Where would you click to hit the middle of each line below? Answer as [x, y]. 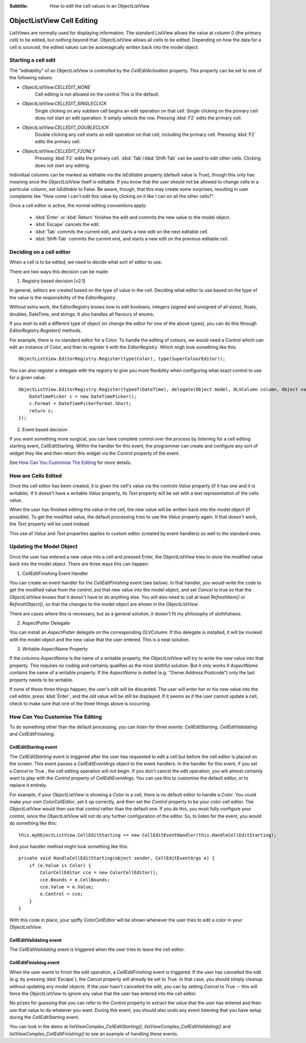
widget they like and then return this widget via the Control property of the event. [95, 453]
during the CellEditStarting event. [44, 1017]
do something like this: [33, 823]
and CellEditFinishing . [32, 734]
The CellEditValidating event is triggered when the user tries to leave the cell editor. [97, 949]
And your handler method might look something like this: [69, 847]
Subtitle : [19, 6]
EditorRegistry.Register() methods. [46, 330]
